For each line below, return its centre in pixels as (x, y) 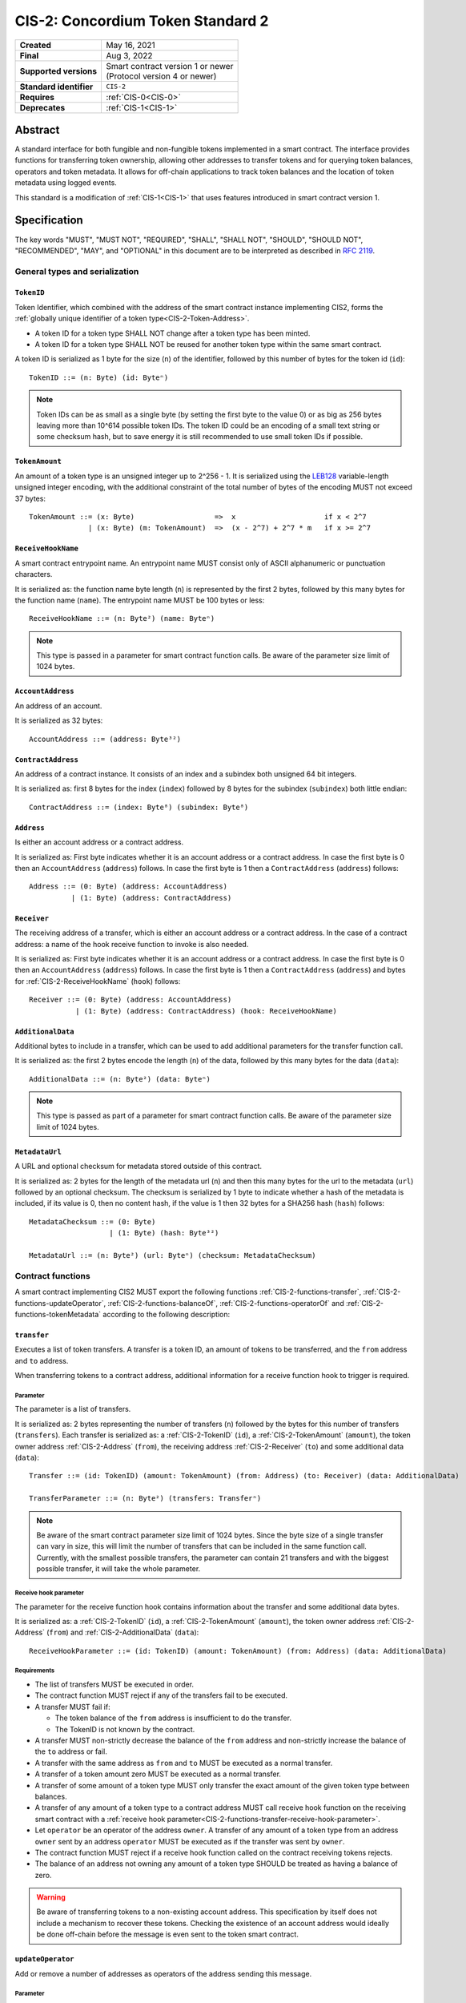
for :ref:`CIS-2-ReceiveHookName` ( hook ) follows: (98, 981)
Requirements (35, 1671)
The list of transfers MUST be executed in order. (114, 1685)
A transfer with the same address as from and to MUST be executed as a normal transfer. (184, 1763)
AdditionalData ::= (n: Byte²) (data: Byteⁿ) (120, 1079)
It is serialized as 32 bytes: (59, 720)
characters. (34, 574)
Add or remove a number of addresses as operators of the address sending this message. (163, 1973)
